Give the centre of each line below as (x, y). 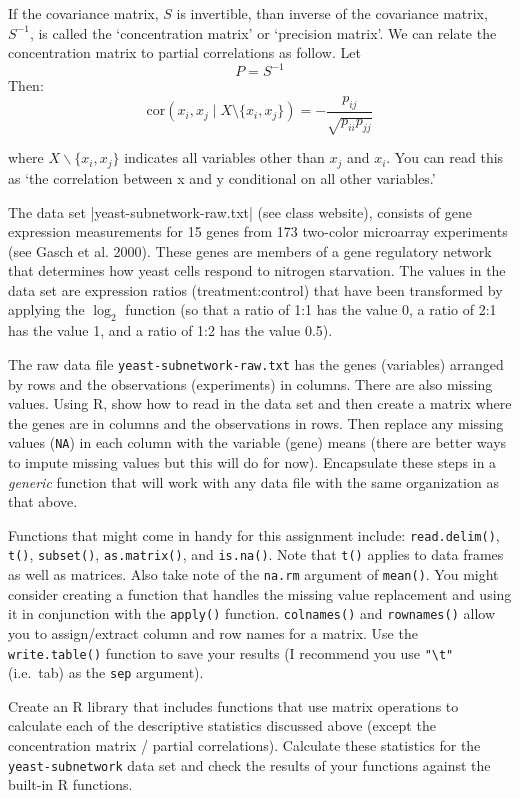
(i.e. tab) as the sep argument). (106, 672)
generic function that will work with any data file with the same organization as (253, 481)
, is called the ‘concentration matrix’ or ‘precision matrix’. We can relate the (263, 32)
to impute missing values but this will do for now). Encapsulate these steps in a (252, 461)
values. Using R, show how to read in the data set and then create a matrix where (260, 403)
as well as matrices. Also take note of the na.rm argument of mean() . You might (253, 574)
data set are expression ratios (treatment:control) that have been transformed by (255, 289)
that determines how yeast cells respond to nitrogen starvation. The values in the (257, 270)
